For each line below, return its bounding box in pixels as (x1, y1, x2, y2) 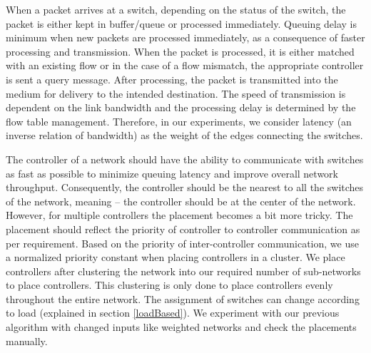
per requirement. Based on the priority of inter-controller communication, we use (6, 235, 359, 250)
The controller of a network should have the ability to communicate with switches (6, 151, 364, 166)
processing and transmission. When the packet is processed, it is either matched (6, 44, 355, 58)
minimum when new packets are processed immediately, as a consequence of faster (6, 30, 365, 45)
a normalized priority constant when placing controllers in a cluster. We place (6, 250, 345, 265)
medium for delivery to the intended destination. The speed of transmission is (6, 86, 346, 101)
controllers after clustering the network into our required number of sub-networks (6, 263, 361, 278)
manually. (6, 333, 48, 348)
